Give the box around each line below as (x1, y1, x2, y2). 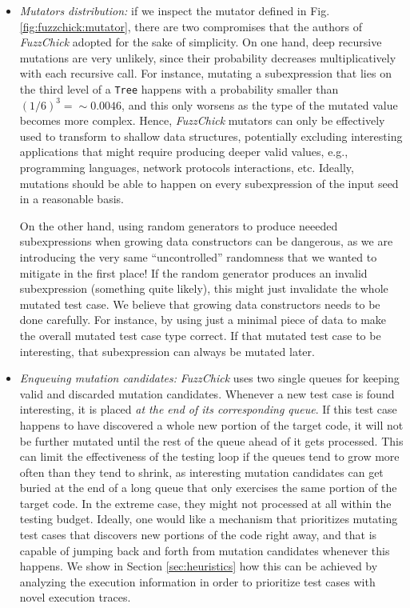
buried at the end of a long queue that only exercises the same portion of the (19, 479, 397, 496)
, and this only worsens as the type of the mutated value (121, 96, 398, 113)
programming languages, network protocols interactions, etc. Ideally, (19, 159, 354, 175)
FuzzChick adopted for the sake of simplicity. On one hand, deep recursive (19, 34, 382, 50)
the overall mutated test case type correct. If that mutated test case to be (19, 326, 381, 343)
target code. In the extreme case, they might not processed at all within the (19, 494, 392, 511)
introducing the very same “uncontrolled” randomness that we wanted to (19, 248, 377, 265)
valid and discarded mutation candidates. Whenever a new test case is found (19, 385, 395, 402)
